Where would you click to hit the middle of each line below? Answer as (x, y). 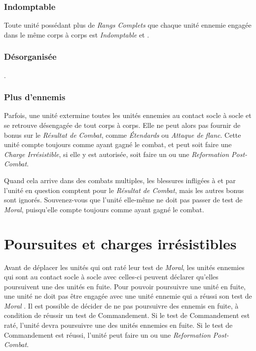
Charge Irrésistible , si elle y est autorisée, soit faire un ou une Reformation (117, 154)
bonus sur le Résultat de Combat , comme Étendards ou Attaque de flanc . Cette (123, 135)
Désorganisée (30, 57)
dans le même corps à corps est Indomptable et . (77, 34)
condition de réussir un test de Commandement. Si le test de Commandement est (127, 315)
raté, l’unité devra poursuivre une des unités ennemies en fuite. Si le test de (118, 325)
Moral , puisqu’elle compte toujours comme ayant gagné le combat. (104, 209)
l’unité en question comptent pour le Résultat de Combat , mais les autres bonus (124, 190)
